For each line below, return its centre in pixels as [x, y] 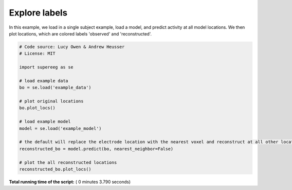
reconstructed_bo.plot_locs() [55, 169]
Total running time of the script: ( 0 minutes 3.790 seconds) [70, 182]
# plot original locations [51, 101]
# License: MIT [37, 54]
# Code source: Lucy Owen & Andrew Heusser [72, 47]
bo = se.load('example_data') [55, 88]
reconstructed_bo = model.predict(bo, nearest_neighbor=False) [96, 149]
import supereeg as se [46, 67]
